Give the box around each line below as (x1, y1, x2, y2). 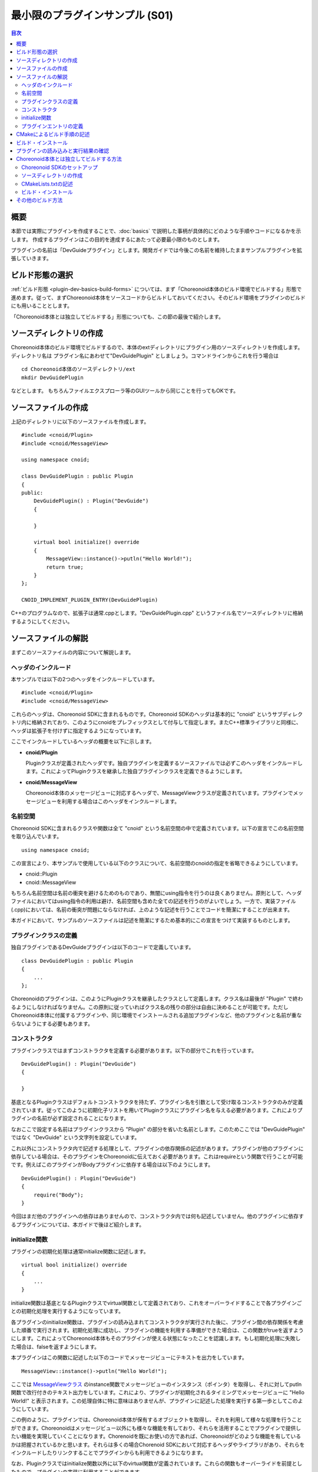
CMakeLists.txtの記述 (21, 180, 73, 187)
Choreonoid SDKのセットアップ (21, 164, 98, 171)
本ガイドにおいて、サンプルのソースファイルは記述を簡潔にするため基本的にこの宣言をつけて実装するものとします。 (11, 917, 294, 924)
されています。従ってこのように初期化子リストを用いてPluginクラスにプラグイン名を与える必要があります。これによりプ (11, 1107, 303, 1114)
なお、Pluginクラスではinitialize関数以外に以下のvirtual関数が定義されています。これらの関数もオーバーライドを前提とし (11, 1460, 303, 1467)
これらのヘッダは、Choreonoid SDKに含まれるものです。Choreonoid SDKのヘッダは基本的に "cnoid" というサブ (11, 711, 283, 718)
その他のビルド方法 (16, 197, 63, 204)
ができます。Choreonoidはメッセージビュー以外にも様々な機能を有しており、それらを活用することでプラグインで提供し (11, 1424, 302, 1431)
